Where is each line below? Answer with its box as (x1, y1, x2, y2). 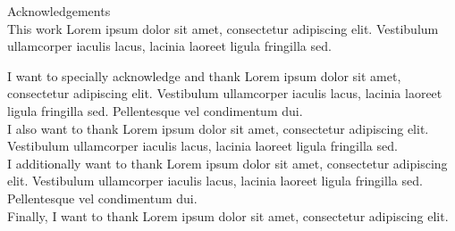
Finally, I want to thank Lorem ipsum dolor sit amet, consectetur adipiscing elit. (7, 206, 449, 225)
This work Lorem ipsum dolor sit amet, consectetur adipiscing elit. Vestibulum (7, 19, 439, 37)
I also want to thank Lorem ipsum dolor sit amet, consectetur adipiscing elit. (7, 119, 429, 137)
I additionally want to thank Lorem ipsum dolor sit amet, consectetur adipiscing (7, 153, 448, 172)
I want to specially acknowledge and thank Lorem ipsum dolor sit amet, (7, 66, 401, 85)
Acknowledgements (7, 2, 111, 20)
